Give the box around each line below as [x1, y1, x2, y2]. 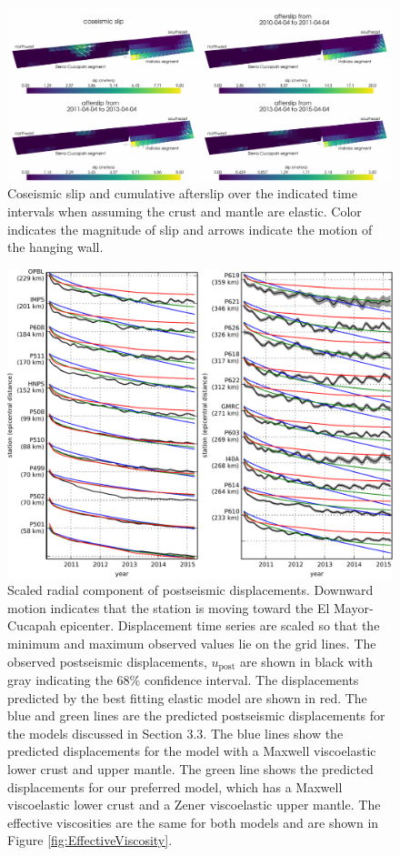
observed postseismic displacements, [7, 651, 207, 670]
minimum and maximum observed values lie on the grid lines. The [7, 633, 376, 652]
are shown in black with [239, 651, 373, 670]
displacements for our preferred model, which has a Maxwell [7, 777, 343, 796]
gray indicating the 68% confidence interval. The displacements [7, 670, 359, 689]
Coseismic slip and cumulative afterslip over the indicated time [7, 184, 357, 203]
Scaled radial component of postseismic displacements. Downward [7, 580, 374, 599]
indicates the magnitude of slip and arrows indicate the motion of [7, 219, 373, 238]
